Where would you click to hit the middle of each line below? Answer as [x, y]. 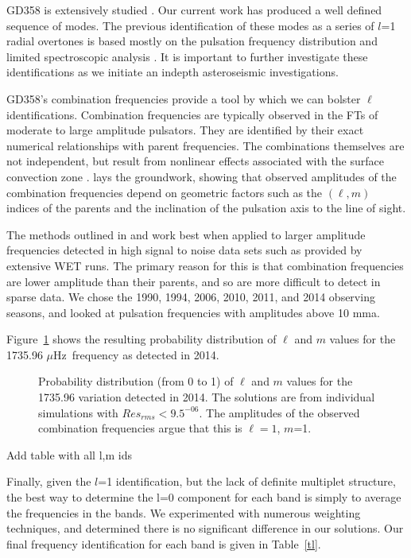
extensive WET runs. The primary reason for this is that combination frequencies [205, 265]
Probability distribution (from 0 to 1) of [136, 381]
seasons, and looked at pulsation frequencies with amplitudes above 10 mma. [193, 312]
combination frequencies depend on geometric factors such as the [165, 192]
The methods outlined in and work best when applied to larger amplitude [186, 234]
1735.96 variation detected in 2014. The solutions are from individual [207, 397]
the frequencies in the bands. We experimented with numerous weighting [184, 512]
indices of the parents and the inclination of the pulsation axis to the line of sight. [206, 208]
